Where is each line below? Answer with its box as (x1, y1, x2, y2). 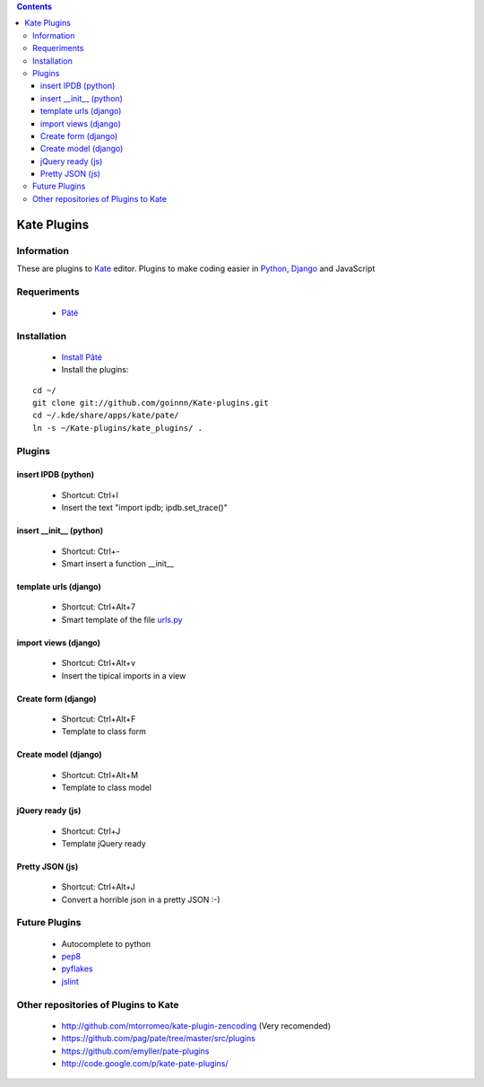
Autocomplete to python (61, 938, 151, 949)
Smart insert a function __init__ (61, 558, 175, 569)
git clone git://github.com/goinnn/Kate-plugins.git (32, 398, 269, 408)
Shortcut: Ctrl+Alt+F (61, 714, 136, 724)
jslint (61, 976, 80, 986)
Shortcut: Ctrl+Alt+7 (61, 601, 136, 612)
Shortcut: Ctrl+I (61, 489, 119, 500)
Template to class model (61, 782, 152, 793)
